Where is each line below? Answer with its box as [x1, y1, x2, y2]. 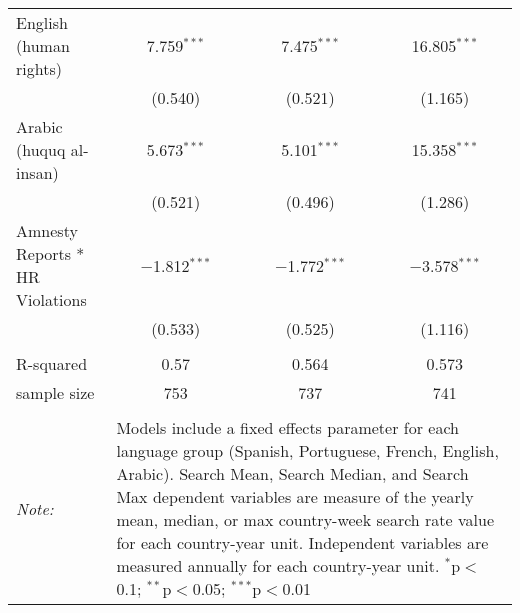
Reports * [16, 242, 85, 265]
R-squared [16, 352, 88, 375]
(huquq [16, 138, 66, 161]
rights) [16, 57, 62, 80]
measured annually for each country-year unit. [116, 554, 440, 577]
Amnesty [16, 219, 78, 242]
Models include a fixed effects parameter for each [116, 416, 459, 439]
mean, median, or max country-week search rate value [116, 508, 494, 531]
